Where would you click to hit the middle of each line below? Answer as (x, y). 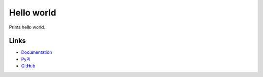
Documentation (37, 52)
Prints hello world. (27, 27)
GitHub (28, 66)
